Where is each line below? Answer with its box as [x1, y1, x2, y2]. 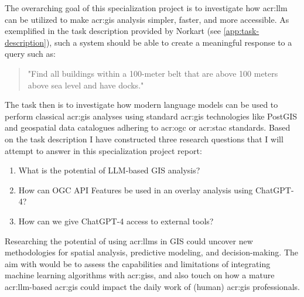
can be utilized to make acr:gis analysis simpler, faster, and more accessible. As [5, 13, 289, 25]
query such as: [5, 47, 56, 60]
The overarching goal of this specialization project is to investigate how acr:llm [5, 2, 288, 13]
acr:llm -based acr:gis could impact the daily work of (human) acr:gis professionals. [5, 280, 300, 292]
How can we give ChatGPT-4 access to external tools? [18, 214, 214, 227]
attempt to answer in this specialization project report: [5, 144, 202, 156]
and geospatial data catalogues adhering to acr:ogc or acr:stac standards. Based [5, 121, 291, 134]
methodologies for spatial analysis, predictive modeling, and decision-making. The [5, 246, 298, 258]
